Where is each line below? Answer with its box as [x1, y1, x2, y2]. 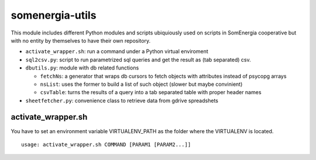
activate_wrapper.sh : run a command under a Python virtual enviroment [25, 48, 209, 55]
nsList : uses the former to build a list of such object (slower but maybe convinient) [40, 81, 243, 88]
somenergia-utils [11, 9, 97, 22]
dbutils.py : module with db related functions [25, 64, 139, 71]
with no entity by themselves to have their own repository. [11, 37, 151, 44]
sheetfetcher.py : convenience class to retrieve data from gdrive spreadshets [25, 97, 219, 104]
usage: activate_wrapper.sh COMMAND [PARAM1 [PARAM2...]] [21, 141, 191, 148]
